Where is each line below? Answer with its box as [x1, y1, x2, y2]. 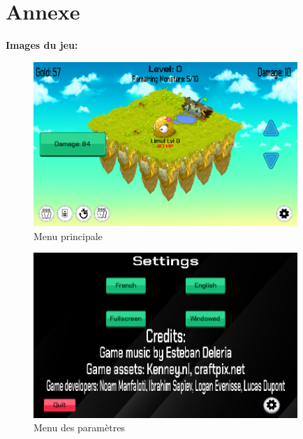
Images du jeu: [6, 38, 78, 52]
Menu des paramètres [34, 420, 125, 435]
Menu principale [34, 228, 103, 243]
